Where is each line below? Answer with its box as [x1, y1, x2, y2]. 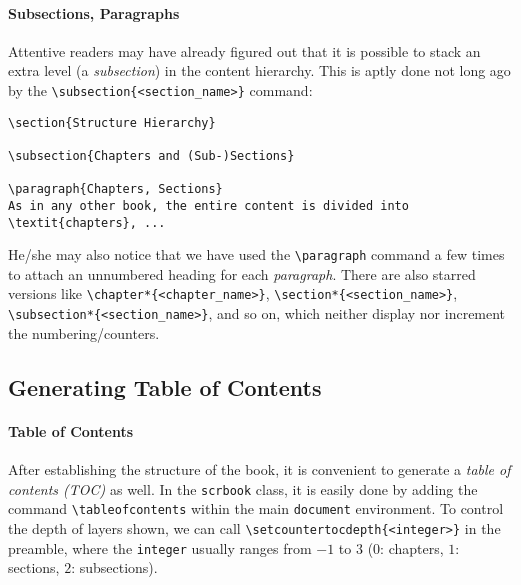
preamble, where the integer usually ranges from [8, 537, 312, 558]
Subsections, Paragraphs [8, 2, 180, 23]
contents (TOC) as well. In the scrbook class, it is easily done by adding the [8, 478, 478, 499]
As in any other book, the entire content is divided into [8, 198, 409, 213]
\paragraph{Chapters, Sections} [8, 182, 223, 197]
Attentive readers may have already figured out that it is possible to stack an [8, 40, 481, 61]
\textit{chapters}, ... [8, 215, 166, 230]
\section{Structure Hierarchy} [8, 115, 216, 130]
